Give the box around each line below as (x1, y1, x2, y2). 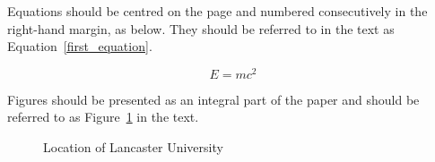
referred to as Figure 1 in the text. (7, 107, 199, 126)
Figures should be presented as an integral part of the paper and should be (7, 90, 420, 108)
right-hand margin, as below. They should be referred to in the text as (7, 19, 395, 38)
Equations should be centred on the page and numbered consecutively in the (7, 2, 428, 20)
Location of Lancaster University (43, 138, 223, 157)
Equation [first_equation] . (7, 37, 152, 55)
